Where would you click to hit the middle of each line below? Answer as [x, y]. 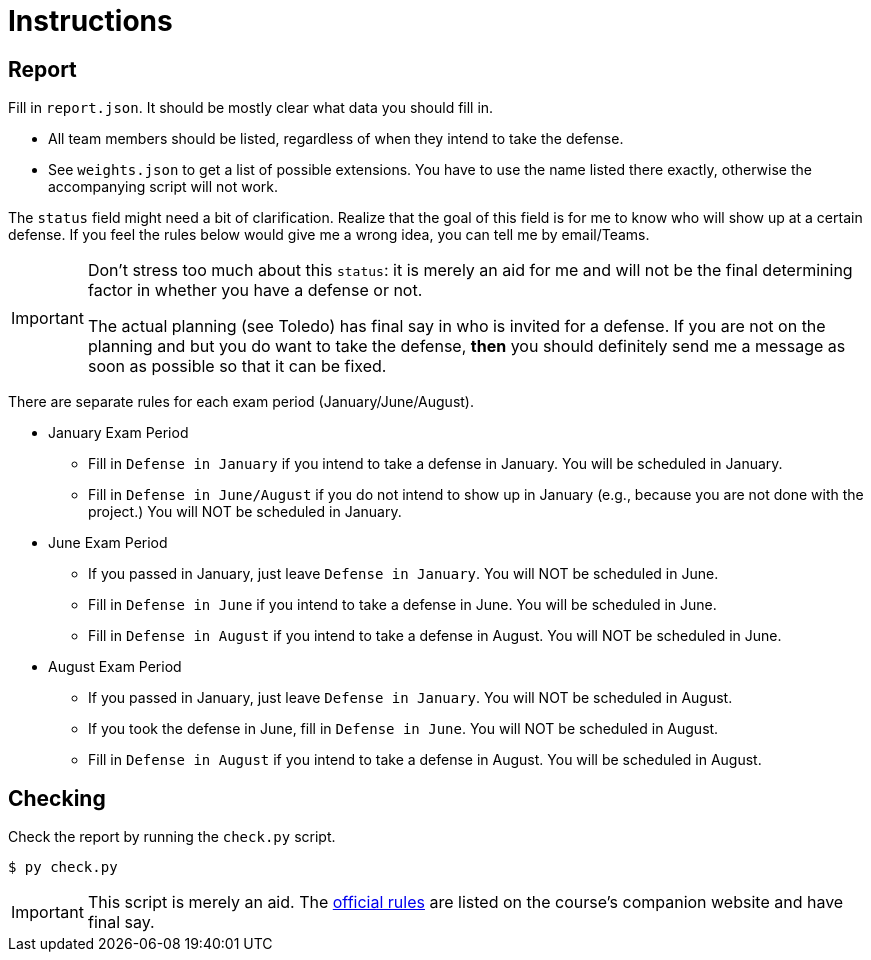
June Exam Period [108, 543]
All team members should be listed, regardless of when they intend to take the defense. [336, 139]
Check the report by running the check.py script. [172, 837]
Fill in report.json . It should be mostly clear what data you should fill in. [251, 108]
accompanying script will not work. [163, 187]
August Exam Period [115, 667]
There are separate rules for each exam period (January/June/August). [241, 402]
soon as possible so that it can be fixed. [237, 366]
